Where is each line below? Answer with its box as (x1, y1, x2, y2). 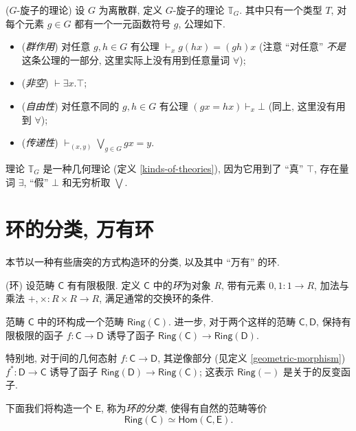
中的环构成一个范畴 (37, 314, 124, 329)
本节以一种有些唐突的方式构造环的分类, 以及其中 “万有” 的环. (5, 255, 280, 269)
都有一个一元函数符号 (74, 16, 171, 30)
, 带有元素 (221, 277, 266, 292)
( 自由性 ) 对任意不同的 (21, 98, 120, 113)
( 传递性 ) (21, 135, 58, 150)
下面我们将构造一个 (5, 401, 92, 415)
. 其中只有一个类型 (239, 3, 322, 16)
